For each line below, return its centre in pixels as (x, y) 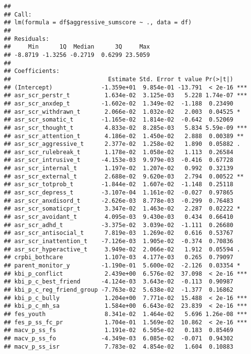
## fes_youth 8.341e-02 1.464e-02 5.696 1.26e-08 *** (126, 314)
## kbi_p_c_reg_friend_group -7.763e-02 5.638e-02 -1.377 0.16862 (119, 290)
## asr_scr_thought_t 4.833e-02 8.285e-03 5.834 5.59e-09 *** (126, 128)
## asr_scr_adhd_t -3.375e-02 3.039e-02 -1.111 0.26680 (119, 225)
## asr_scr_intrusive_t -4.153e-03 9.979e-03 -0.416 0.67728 (119, 160)
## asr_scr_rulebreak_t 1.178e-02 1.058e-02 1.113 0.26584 (119, 152)
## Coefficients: (32, 71)
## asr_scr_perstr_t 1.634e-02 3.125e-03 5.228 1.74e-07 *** (126, 96)
